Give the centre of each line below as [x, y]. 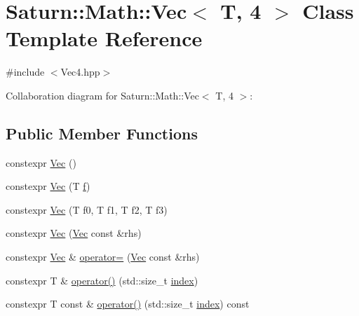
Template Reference [104, 38]
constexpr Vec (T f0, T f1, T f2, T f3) [87, 209]
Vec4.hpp [80, 72]
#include [25, 72]
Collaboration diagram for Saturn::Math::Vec [102, 95]
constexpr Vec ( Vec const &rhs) [74, 233]
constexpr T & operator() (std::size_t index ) [102, 280]
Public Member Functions [102, 133]
